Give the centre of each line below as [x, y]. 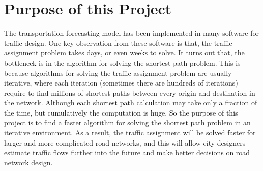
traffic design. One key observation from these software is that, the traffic [118, 42]
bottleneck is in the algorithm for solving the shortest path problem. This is [122, 62]
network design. [28, 162]
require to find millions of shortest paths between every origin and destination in [130, 92]
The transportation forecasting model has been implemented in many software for [132, 33]
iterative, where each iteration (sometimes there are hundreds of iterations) [121, 83]
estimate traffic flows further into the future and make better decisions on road [127, 152]
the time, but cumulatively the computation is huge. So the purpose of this [121, 112]
